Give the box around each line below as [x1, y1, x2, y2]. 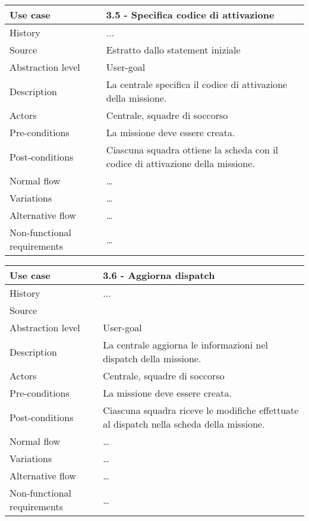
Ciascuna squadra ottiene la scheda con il [106, 143, 279, 156]
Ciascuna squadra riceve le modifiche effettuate [103, 403, 299, 417]
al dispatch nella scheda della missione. [103, 417, 265, 431]
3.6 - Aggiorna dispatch [103, 268, 215, 282]
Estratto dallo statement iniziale [106, 43, 241, 57]
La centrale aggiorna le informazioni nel [103, 338, 268, 351]
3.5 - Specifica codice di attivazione [106, 8, 275, 21]
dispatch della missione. [103, 351, 201, 365]
